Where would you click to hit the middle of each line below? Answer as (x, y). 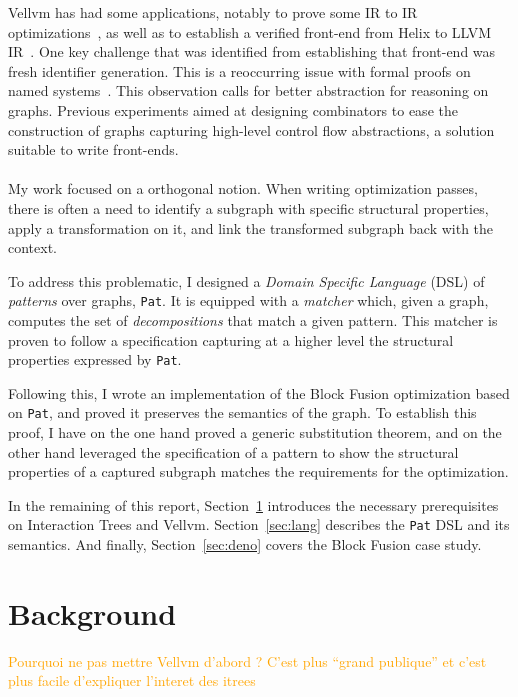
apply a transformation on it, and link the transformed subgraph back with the (251, 227)
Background (92, 612)
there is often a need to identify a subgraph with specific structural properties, (248, 207)
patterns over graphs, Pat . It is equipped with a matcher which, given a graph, (248, 300)
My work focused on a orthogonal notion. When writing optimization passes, (243, 188)
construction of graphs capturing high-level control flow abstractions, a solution (251, 129)
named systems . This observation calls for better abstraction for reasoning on (248, 90)
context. (32, 247)
